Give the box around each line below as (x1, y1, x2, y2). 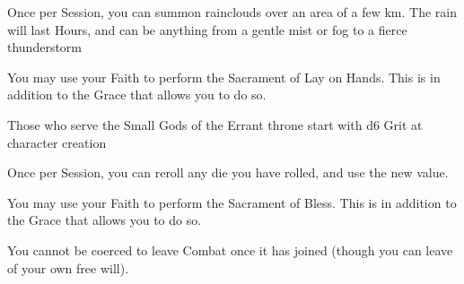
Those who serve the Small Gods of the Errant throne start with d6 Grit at (7, 115, 423, 133)
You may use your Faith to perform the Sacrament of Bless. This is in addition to (7, 193, 457, 211)
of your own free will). (7, 258, 129, 277)
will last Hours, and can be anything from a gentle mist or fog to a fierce (7, 20, 407, 39)
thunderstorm (7, 38, 83, 56)
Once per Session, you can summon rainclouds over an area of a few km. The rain (7, 3, 457, 21)
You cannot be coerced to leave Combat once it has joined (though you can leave (7, 240, 453, 259)
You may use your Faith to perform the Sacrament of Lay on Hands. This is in (7, 67, 441, 86)
